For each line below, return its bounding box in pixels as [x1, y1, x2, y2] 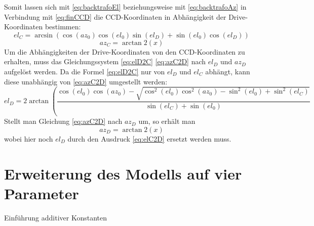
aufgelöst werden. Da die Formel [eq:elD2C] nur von [4, 66, 165, 76]
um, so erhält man [138, 116, 195, 126]
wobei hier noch [4, 133, 53, 144]
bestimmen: [45, 21, 81, 32]
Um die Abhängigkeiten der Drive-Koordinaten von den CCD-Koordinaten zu [4, 46, 245, 57]
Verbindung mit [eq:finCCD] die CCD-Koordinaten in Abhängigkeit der [4, 11, 226, 22]
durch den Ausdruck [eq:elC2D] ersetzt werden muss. [67, 133, 231, 144]
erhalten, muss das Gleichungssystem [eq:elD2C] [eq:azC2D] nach [4, 56, 206, 67]
